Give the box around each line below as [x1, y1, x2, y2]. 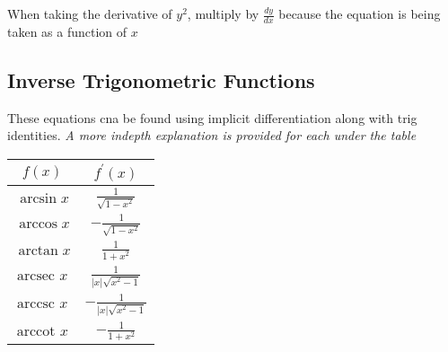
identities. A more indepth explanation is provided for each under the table [7, 126, 417, 145]
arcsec [17, 268, 55, 283]
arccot [16, 323, 56, 339]
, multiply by [187, 4, 259, 22]
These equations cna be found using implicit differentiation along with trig [7, 108, 417, 127]
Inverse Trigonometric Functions [7, 66, 315, 93]
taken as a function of [7, 22, 127, 40]
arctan [18, 242, 58, 258]
